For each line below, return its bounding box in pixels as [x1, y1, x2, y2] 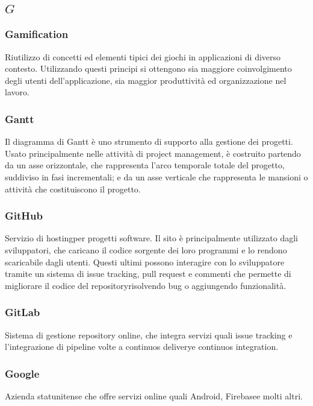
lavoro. [5, 86, 29, 98]
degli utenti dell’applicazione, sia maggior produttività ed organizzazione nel [5, 74, 287, 86]
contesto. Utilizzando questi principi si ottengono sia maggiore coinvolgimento [5, 62, 292, 75]
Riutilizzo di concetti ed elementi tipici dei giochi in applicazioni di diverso [5, 50, 281, 63]
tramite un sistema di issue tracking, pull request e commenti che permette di [5, 267, 291, 280]
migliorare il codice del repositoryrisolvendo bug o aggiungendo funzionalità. [5, 279, 287, 291]
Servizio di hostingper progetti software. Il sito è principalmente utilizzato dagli [5, 232, 298, 244]
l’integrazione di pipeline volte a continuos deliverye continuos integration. [5, 340, 279, 353]
